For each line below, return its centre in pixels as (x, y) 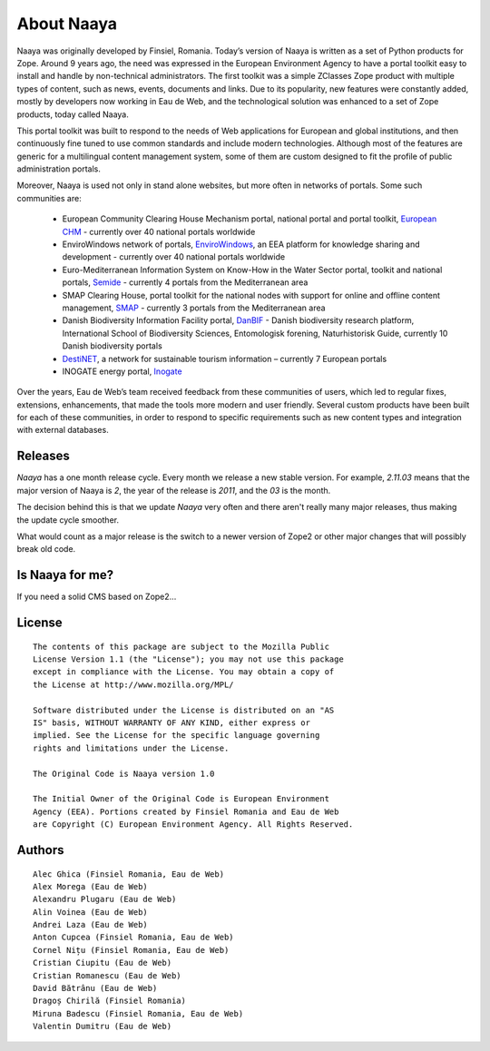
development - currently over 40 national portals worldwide (174, 257)
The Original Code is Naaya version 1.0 (124, 773)
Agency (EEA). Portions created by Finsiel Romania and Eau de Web (186, 811)
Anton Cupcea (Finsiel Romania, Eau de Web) (134, 938)
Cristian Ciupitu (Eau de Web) (103, 963)
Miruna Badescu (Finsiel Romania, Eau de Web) (138, 1013)
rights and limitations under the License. (131, 748)
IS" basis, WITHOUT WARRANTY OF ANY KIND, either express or (171, 723)
